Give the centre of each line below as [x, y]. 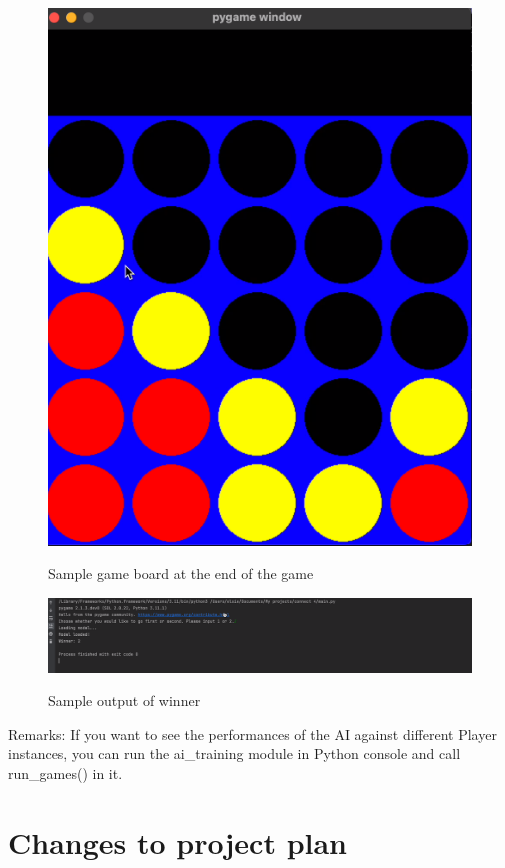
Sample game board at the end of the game [181, 573]
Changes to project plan [177, 841]
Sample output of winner [124, 700]
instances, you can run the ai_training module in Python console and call [234, 753]
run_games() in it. [65, 773]
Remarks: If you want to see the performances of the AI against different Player [252, 733]
